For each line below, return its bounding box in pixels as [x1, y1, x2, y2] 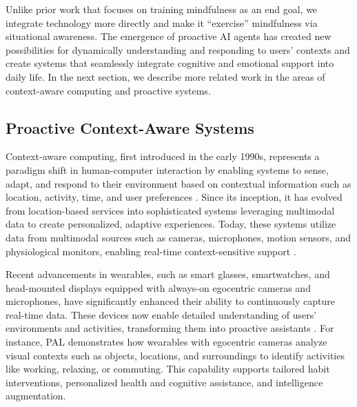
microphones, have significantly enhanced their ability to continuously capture [6, 294, 335, 308]
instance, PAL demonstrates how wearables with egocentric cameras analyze [6, 335, 327, 349]
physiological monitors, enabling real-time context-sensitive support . [6, 244, 296, 258]
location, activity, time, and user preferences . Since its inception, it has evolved [6, 190, 343, 204]
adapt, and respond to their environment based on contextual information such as [6, 176, 351, 190]
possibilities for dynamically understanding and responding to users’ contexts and [6, 42, 350, 57]
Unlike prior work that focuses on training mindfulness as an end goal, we [6, 2, 318, 16]
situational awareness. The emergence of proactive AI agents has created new [6, 29, 331, 43]
